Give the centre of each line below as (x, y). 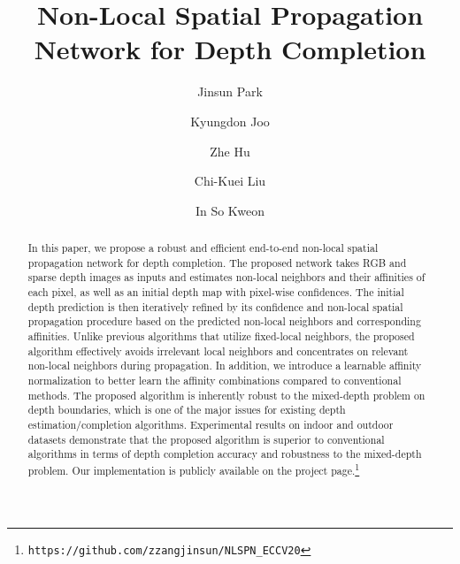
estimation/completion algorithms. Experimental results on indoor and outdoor (211, 424)
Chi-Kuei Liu (230, 181)
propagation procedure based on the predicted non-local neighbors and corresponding (224, 321)
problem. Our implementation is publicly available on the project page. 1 (194, 469)
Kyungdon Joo (230, 121)
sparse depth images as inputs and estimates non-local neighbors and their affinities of (226, 277)
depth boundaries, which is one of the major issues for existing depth (187, 410)
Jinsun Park (230, 91)
